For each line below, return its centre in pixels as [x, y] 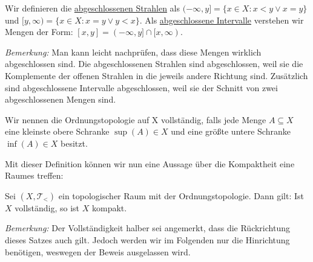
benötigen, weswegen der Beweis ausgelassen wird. [98, 251]
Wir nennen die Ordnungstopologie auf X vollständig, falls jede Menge [136, 119]
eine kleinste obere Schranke [57, 131]
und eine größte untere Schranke [231, 131]
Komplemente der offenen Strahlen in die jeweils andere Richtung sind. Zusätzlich [156, 75]
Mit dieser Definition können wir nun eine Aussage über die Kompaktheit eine [150, 163]
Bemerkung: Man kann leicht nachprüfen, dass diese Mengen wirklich [133, 52]
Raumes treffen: [34, 175]
